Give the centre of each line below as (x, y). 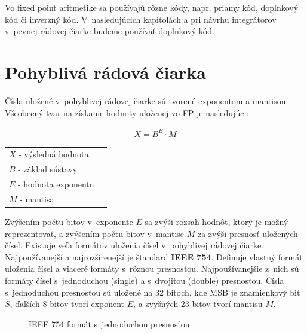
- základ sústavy (48, 169)
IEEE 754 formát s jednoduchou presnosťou (109, 324)
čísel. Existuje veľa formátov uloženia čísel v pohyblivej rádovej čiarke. (134, 245)
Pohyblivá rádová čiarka (105, 72)
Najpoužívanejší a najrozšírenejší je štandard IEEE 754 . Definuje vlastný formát (154, 256)
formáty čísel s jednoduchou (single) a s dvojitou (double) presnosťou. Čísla (145, 280)
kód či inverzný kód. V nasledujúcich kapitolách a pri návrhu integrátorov (141, 19)
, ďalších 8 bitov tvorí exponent (67, 304)
